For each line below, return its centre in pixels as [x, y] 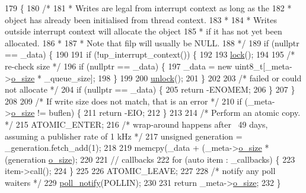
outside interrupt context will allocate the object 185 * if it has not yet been [144, 31]
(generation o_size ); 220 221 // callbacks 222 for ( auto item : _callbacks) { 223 [150, 159]
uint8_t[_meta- [263, 66]
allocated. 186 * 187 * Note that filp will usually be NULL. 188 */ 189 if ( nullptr [152, 42]
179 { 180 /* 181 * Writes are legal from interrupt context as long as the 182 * [148, 8]
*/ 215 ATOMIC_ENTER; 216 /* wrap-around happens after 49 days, [136, 124]
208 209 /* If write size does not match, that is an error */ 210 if [123, 101]
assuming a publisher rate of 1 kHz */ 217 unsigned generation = [124, 136]
